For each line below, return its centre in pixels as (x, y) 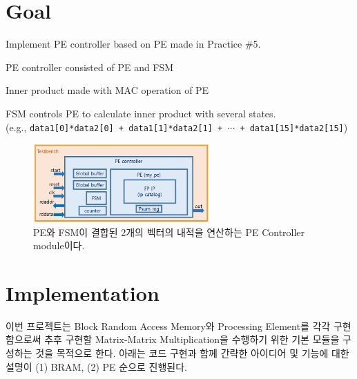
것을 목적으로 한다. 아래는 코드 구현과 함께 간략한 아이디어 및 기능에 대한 (192, 353)
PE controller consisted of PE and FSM (90, 67)
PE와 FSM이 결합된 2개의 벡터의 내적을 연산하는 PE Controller (169, 232)
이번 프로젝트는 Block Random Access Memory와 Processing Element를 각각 (168, 325)
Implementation (83, 292)
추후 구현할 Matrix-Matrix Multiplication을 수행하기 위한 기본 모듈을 (192, 339)
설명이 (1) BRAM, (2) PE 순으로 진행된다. (96, 366)
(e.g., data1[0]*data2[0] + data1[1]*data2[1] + (114, 127)
